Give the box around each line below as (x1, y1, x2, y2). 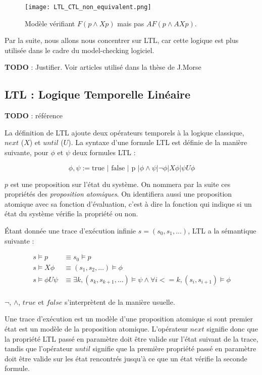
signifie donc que (206, 323, 258, 334)
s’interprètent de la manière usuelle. (64, 296, 175, 307)
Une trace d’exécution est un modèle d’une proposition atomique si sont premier (5, 313, 253, 324)
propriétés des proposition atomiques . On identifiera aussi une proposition (5, 189, 232, 199)
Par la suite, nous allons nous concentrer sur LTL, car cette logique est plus (5, 35, 239, 45)
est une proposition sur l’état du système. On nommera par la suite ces (10, 178, 231, 189)
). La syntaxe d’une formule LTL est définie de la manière (68, 137, 247, 148)
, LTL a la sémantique (188, 225, 256, 236)
